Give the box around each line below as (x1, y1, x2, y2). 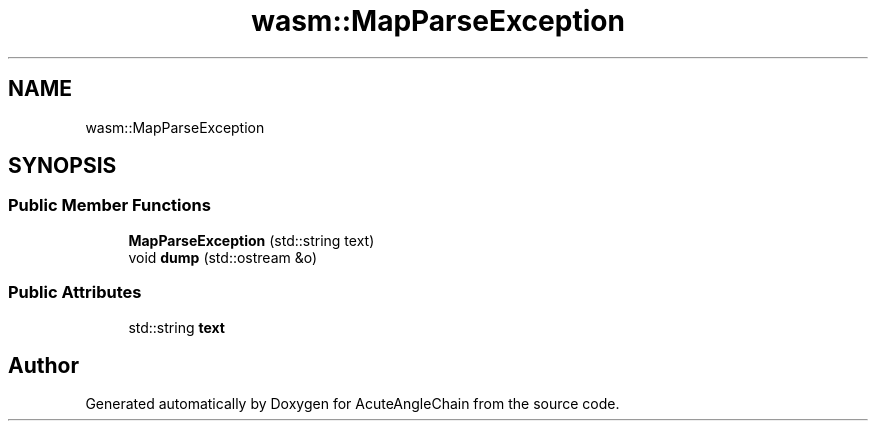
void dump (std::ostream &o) (128, 248, 318, 266)
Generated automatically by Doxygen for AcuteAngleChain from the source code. (85, 395, 620, 413)
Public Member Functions (8, 195, 211, 216)
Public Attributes (8, 282, 142, 303)
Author (8, 352, 79, 378)
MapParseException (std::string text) (128, 231, 375, 249)
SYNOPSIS (8, 153, 117, 179)
